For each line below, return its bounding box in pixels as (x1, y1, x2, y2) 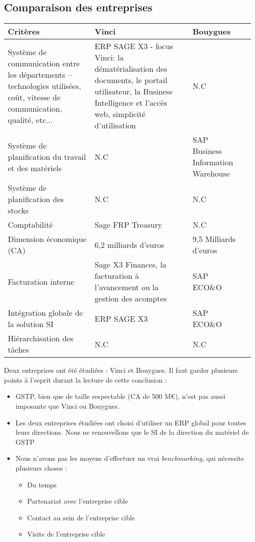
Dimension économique (8, 233, 87, 245)
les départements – (8, 68, 72, 80)
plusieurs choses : (15, 462, 67, 473)
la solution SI (8, 318, 53, 330)
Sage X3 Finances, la (95, 259, 167, 271)
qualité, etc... (8, 114, 53, 125)
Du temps (27, 479, 57, 489)
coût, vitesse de (8, 91, 61, 103)
